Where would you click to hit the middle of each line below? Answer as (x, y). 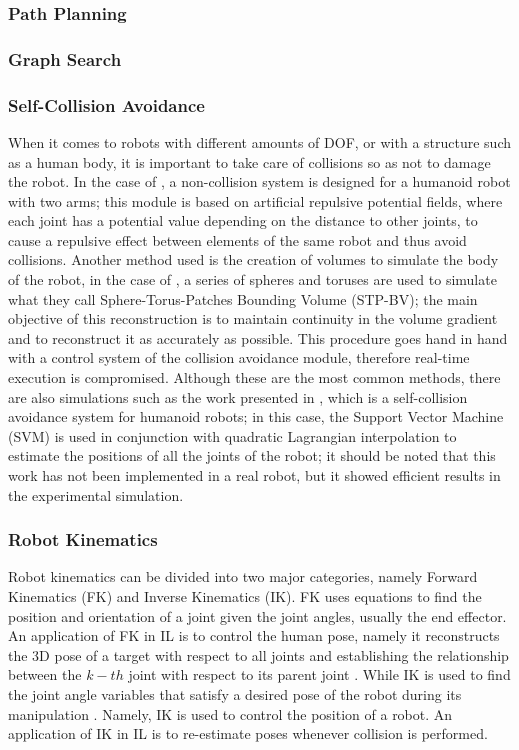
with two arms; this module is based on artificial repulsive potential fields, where (255, 200)
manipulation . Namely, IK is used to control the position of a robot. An (230, 713)
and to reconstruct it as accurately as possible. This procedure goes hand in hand (258, 337)
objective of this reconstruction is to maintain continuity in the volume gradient (253, 318)
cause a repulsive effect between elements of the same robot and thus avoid (237, 239)
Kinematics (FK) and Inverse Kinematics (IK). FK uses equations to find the (245, 596)
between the (45, 674)
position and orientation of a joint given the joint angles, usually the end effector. (257, 615)
